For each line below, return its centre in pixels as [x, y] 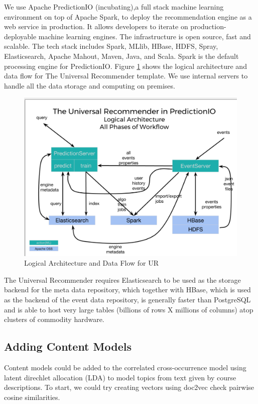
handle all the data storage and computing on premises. [90, 85]
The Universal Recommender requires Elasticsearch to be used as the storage [122, 279]
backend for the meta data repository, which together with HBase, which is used [127, 290]
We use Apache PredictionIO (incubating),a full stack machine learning [114, 7]
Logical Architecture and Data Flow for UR [92, 263]
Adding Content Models [68, 346]
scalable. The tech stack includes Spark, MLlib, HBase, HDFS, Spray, [111, 46]
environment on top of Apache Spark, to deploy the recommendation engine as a [128, 16]
